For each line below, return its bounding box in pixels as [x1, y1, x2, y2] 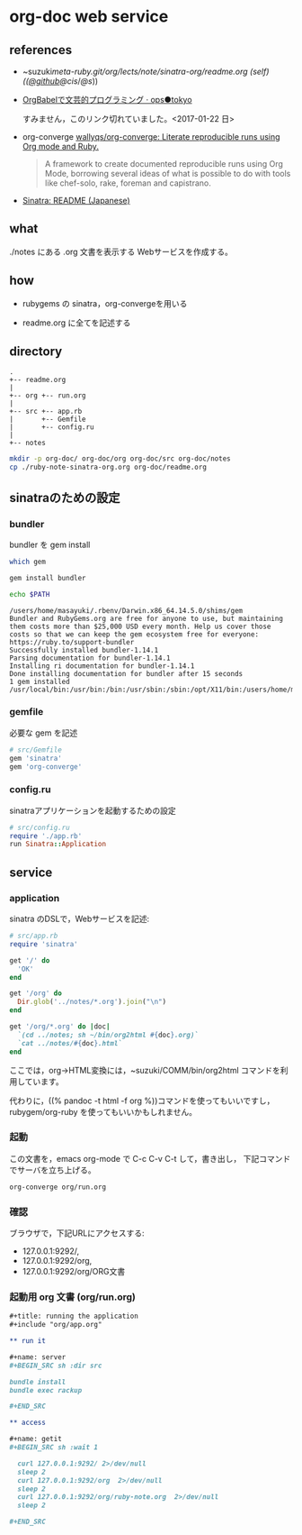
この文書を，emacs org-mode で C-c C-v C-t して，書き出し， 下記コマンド [9, 1153, 291, 1164]
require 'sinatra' [9, 939, 78, 948]
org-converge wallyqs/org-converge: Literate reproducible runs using [22, 132, 280, 142]
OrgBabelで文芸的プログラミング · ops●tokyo [22, 95, 192, 105]
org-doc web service [9, 6, 169, 27]
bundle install [9, 1377, 67, 1386]
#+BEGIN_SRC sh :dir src [9, 1361, 102, 1370]
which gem [9, 557, 47, 566]
